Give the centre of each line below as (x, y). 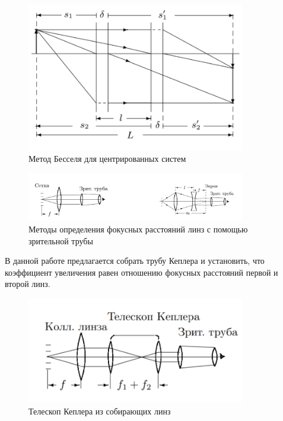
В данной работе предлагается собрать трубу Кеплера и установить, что (135, 261)
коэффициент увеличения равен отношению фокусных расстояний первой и (141, 272)
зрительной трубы (61, 240)
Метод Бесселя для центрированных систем (107, 159)
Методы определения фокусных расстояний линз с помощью (138, 229)
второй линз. (28, 284)
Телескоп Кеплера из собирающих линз (100, 411)
